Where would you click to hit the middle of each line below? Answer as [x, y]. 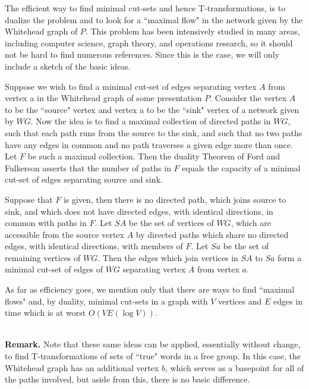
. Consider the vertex [248, 98]
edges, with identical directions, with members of [94, 246]
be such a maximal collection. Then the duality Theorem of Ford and [154, 156]
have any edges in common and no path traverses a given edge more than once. [149, 144]
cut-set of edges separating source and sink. [84, 179]
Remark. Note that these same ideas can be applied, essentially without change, [153, 344]
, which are [251, 223]
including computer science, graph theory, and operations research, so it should [149, 43]
